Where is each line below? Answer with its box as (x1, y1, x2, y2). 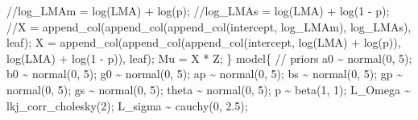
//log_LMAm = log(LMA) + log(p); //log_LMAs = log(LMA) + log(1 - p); (6, 2, 390, 19)
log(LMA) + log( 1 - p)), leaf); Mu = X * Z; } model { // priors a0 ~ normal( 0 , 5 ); (6, 49, 412, 66)
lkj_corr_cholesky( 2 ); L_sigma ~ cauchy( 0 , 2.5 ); (6, 97, 248, 114)
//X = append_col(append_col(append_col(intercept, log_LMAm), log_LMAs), (6, 18, 412, 35)
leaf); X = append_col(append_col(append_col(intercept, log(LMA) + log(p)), (6, 34, 401, 51)
